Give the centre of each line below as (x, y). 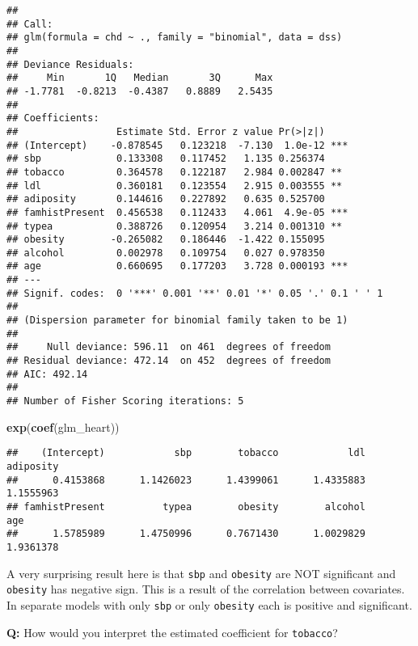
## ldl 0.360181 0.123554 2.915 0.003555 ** (175, 186)
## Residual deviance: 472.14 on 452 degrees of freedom (169, 361)
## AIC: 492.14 (47, 374)
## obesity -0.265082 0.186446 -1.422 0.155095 (166, 240)
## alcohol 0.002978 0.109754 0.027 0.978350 (166, 253)
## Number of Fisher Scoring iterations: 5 (125, 401)
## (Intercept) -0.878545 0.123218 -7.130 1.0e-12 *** (177, 145)
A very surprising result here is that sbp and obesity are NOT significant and (201, 573)
